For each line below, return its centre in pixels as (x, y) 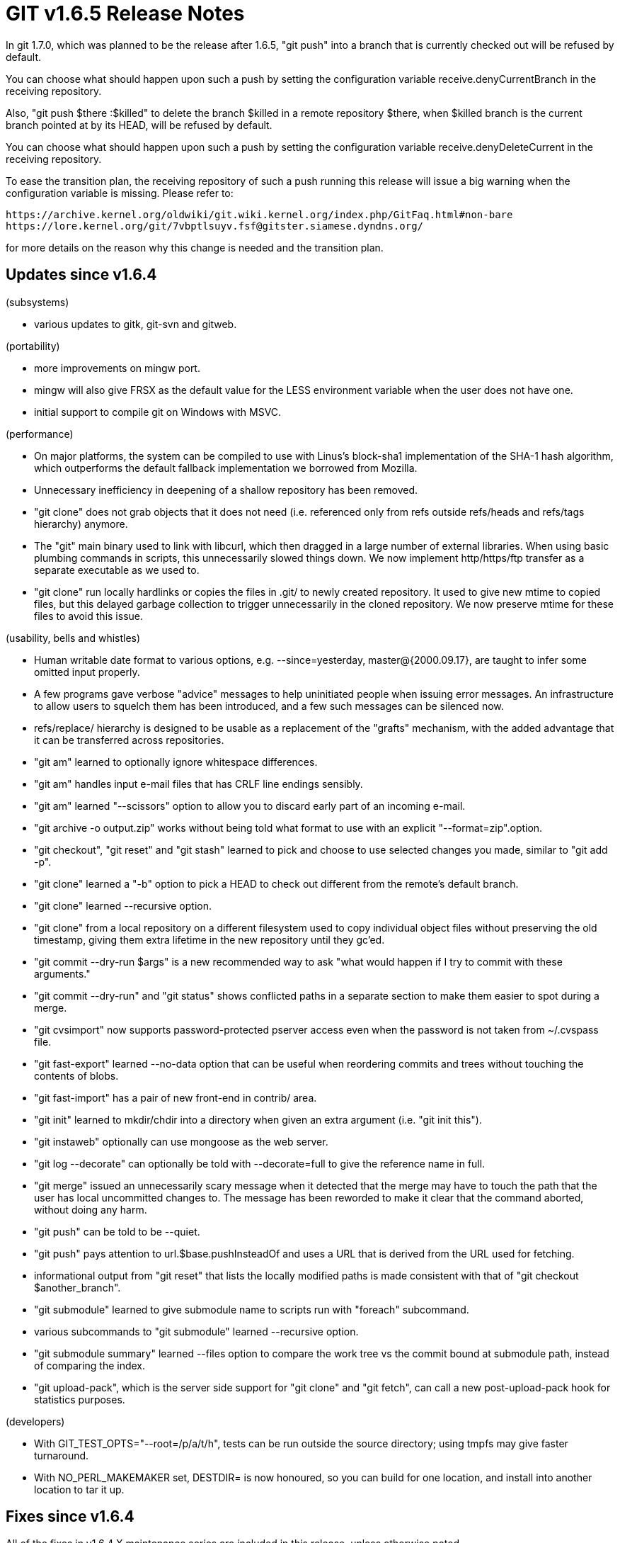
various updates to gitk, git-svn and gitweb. (136, 324)
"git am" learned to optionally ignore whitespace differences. (176, 762)
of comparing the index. (90, 1365)
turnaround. (62, 1455)
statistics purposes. (80, 1399)
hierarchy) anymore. (81, 524)
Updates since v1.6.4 (81, 275)
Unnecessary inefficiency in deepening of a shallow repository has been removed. (226, 490)
